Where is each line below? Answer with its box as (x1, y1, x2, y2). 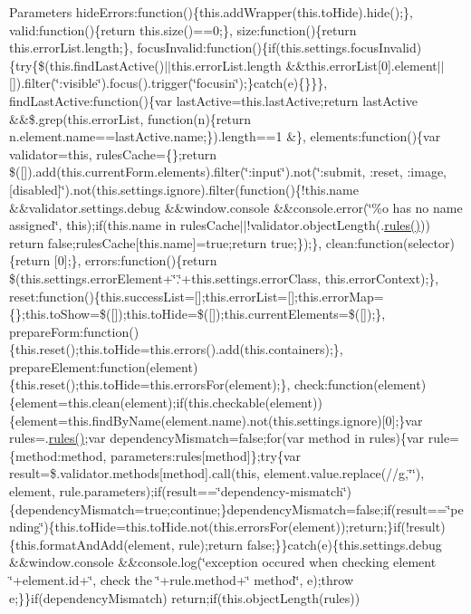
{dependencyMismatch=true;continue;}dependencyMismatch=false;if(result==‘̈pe (9, 499, 464, 518)
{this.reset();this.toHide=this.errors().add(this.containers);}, (9, 340, 343, 359)
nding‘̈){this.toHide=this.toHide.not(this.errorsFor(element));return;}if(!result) (9, 517, 446, 536)
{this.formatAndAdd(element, (9, 534, 175, 553)
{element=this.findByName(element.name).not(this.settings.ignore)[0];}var (9, 410, 423, 429)
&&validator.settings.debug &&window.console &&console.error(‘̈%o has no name (9, 197, 463, 216)
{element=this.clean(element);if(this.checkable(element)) (9, 393, 322, 412)
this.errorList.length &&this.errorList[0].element (170, 55, 437, 74)
